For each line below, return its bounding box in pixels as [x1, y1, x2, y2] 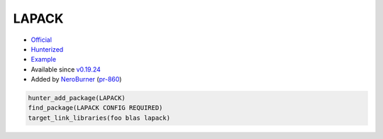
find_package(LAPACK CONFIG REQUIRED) [28, 104, 163, 112]
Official [30, 35, 52, 44]
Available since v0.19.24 [30, 65, 101, 74]
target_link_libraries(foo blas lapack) [28, 113, 170, 122]
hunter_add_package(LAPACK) [28, 94, 126, 102]
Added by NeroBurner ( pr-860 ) [30, 75, 122, 84]
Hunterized [30, 45, 64, 53]
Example [30, 55, 57, 64]
